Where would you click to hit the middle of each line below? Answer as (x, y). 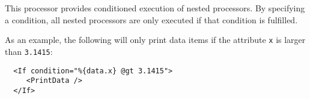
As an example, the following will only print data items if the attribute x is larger (155, 40)
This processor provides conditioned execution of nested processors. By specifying (155, 8)
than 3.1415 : (29, 51)
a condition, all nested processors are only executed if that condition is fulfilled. (151, 19)
